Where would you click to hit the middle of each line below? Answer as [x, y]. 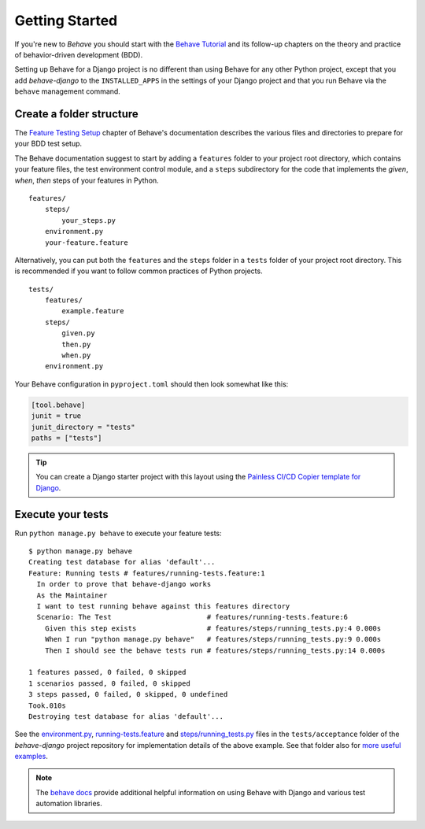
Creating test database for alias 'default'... [122, 562]
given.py [78, 333]
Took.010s [47, 705]
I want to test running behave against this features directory [163, 606]
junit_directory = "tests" [83, 427]
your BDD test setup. [48, 144]
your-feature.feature [87, 242]
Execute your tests [62, 514]
